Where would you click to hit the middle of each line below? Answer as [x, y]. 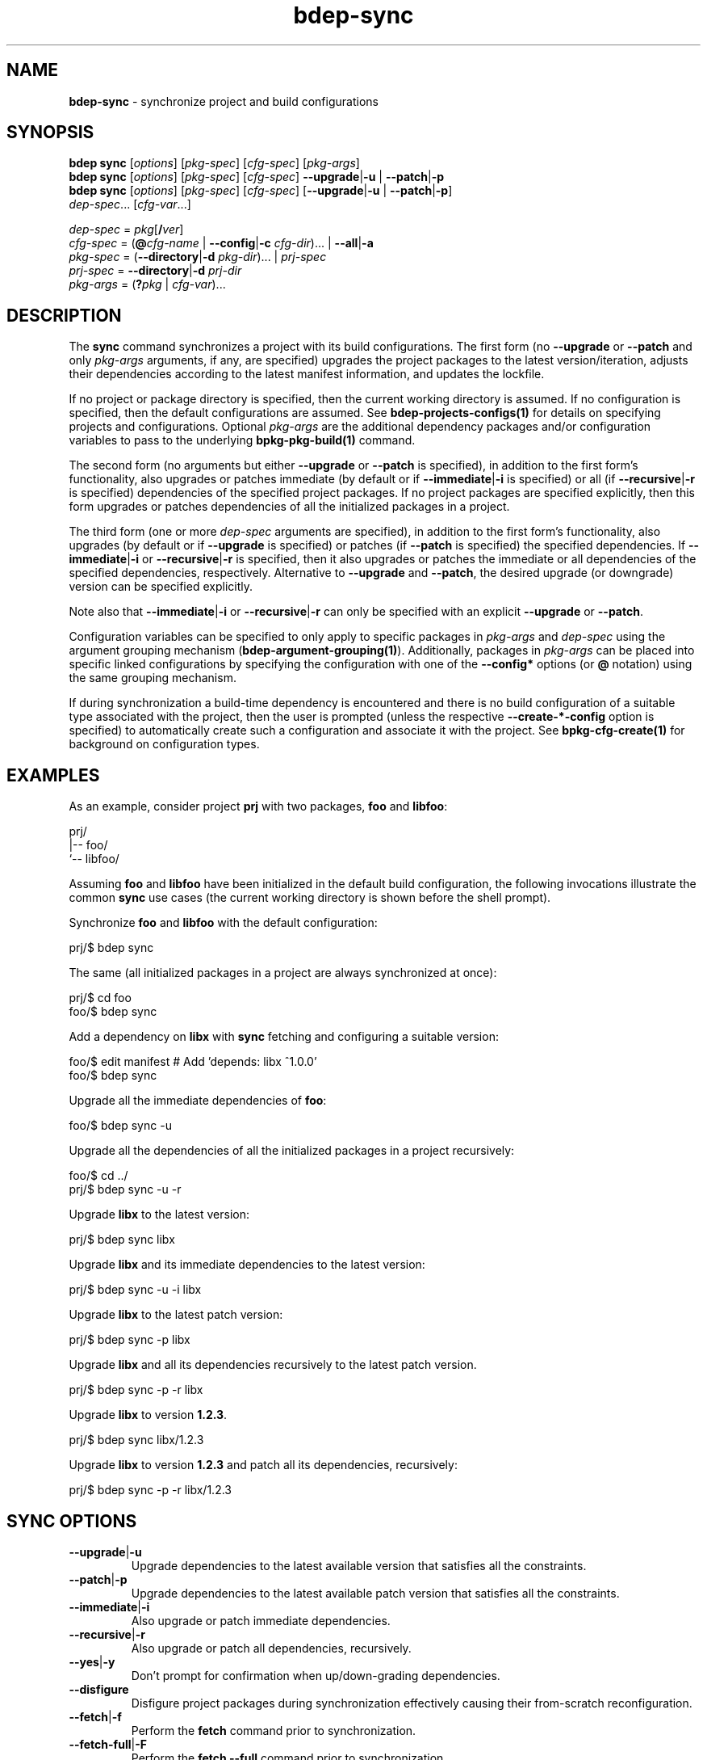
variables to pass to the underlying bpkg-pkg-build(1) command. [242, 440]
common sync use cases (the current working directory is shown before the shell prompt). [310, 898]
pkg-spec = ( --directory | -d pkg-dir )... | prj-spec [198, 257]
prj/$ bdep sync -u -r [125, 1189]
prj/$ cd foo [100, 998]
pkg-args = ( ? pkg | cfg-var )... [147, 284]
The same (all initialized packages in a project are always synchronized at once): [283, 973]
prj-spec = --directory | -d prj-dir [155, 271]
